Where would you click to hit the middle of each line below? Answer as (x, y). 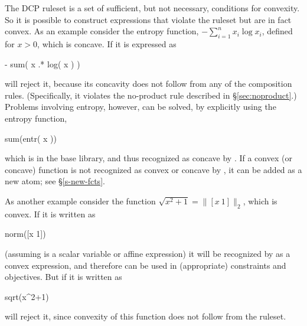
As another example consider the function (80, 201)
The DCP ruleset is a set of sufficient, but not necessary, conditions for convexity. (152, 8)
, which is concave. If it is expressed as (107, 43)
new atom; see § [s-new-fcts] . (55, 181)
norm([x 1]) (25, 234)
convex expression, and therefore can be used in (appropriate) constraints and (146, 265)
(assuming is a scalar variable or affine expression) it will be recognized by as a (148, 253)
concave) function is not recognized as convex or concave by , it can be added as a (153, 169)
